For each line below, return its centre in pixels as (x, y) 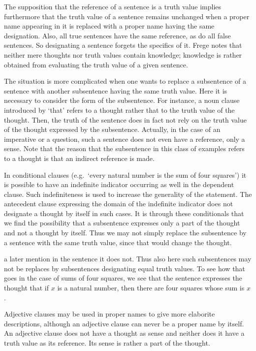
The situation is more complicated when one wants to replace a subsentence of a (125, 81)
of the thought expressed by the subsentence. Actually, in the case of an (112, 129)
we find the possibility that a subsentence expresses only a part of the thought (122, 223)
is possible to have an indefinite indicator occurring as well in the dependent (119, 184)
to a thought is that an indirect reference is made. (79, 158)
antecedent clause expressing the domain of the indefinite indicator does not (119, 204)
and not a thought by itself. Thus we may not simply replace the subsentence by (125, 233)
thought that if (27, 288)
